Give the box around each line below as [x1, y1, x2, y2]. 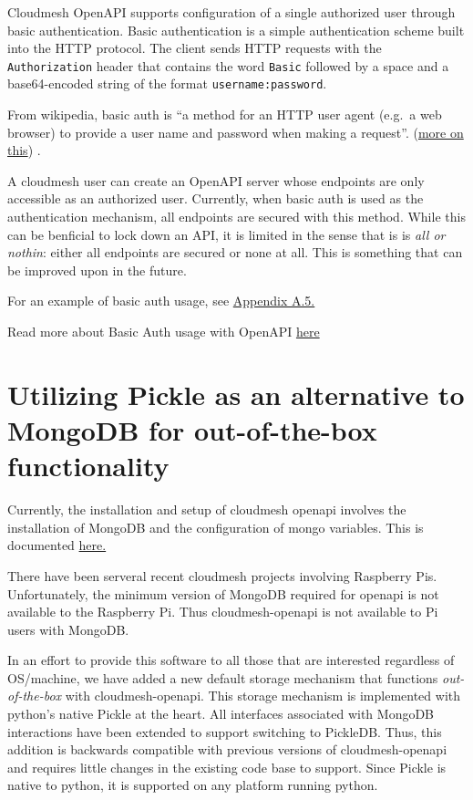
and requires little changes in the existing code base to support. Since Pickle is [7, 757, 447, 776]
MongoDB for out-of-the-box [7, 411, 377, 448]
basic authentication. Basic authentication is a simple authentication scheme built [7, 20, 465, 39]
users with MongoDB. [7, 619, 129, 639]
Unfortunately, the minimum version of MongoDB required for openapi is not [7, 584, 439, 603]
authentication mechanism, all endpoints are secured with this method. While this [7, 207, 466, 226]
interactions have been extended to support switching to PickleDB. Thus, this [7, 722, 442, 741]
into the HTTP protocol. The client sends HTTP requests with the [7, 38, 382, 57]
